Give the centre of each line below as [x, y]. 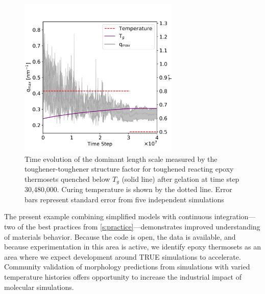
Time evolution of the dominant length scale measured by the [121, 159]
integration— [235, 216]
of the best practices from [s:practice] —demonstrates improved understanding [139, 227]
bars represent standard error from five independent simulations [124, 199]
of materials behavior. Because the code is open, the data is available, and [120, 236]
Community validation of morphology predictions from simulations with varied [127, 267]
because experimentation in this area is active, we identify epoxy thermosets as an [132, 247]
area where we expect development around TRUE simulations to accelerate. [123, 256]
